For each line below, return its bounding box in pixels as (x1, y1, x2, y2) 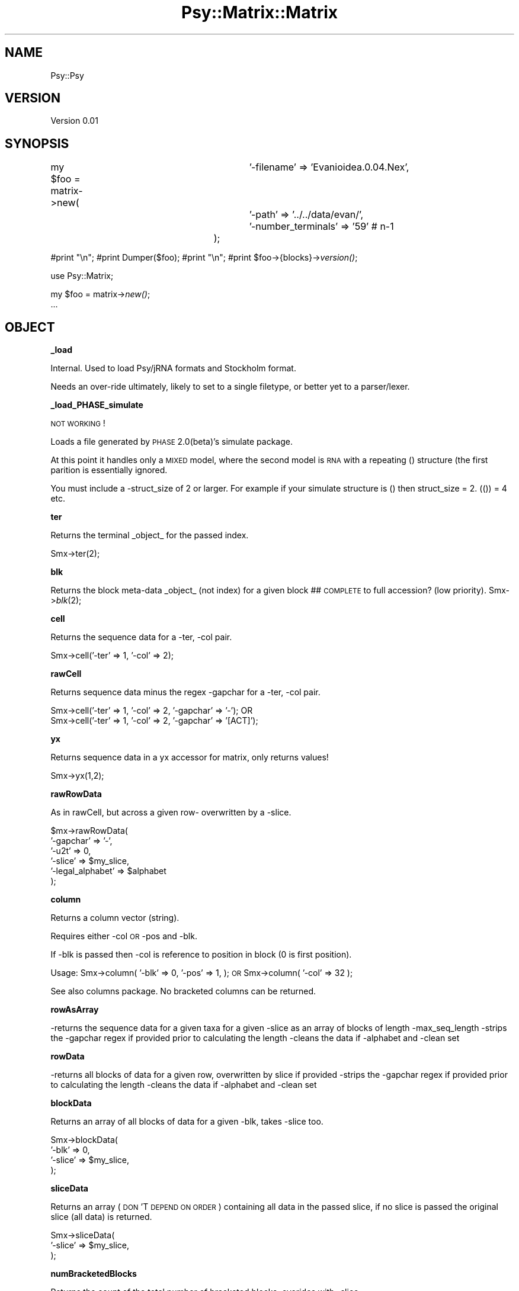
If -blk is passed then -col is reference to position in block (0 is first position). (50, 949, 352, 960)
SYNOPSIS (5, 136, 69, 151)
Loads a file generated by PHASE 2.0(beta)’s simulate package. (50, 436, 293, 447)
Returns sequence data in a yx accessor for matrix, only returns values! (50, 752, 329, 763)
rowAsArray (50, 1004, 99, 1015)
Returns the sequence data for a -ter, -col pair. (50, 632, 232, 643)
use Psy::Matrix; (50, 271, 114, 281)
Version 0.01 (50, 115, 98, 126)
